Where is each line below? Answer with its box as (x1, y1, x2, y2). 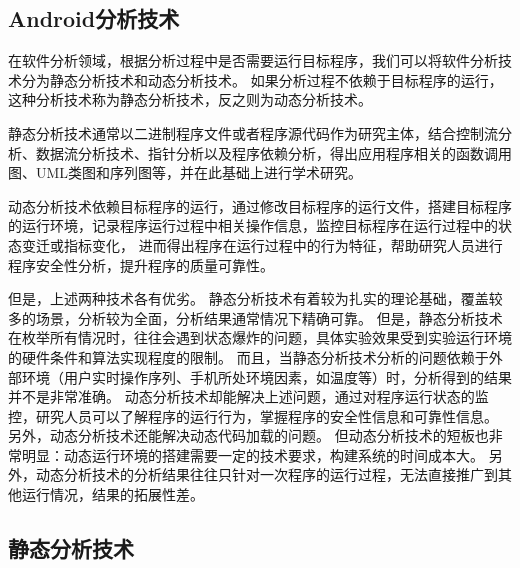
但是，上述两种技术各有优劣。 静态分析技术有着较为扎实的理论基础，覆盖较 (8, 288, 503, 309)
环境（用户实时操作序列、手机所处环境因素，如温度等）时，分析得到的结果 (21, 366, 512, 387)
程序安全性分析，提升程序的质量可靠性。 (8, 254, 274, 275)
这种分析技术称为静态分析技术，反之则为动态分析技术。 (8, 89, 372, 110)
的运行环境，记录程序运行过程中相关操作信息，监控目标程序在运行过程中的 (8, 215, 498, 236)
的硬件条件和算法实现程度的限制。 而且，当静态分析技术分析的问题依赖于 (8, 346, 489, 367)
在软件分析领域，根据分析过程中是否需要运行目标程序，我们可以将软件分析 (8, 50, 498, 71)
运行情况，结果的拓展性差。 (21, 484, 204, 505)
